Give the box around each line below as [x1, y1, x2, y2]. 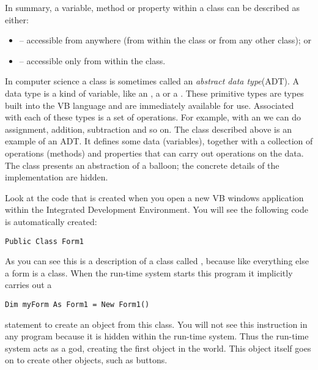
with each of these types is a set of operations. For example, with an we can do [5, 111, 301, 124]
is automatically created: [5, 215, 97, 228]
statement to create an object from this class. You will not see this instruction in [5, 317, 308, 330]
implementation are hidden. [5, 171, 108, 183]
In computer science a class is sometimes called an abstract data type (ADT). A [5, 75, 300, 87]
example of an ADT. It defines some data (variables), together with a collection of [5, 135, 313, 147]
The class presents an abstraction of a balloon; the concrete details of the [5, 158, 279, 171]
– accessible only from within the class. [19, 54, 166, 67]
